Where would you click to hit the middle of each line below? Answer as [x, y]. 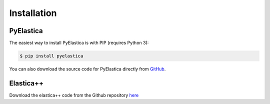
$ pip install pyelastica [51, 56]
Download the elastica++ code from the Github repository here [74, 95]
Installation [33, 13]
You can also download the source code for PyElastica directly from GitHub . [87, 69]
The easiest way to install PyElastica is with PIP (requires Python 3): [79, 43]
